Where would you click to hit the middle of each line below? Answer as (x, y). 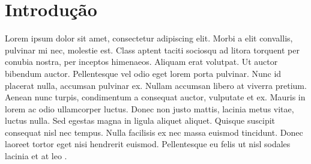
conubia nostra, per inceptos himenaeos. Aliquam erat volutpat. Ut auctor (141, 62)
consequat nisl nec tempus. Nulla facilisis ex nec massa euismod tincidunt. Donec (154, 132)
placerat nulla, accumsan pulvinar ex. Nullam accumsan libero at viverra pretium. (156, 85)
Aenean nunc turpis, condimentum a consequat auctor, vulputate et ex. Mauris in (155, 97)
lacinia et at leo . (36, 156)
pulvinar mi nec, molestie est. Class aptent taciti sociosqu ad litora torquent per (152, 50)
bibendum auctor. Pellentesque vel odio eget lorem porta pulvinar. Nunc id (143, 73)
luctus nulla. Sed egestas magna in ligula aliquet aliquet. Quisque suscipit (140, 120)
